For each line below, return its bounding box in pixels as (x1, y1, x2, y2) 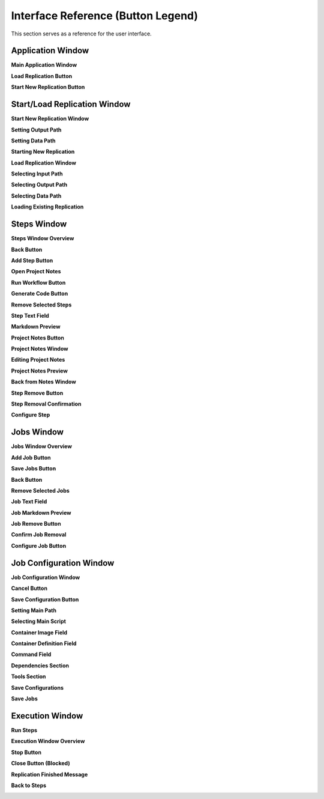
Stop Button (11, 749, 42, 756)
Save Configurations (11, 684, 64, 691)
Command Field (11, 651, 52, 658)
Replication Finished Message (11, 771, 88, 778)
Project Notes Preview (11, 367, 68, 374)
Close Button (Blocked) (11, 760, 70, 767)
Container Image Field (11, 628, 68, 636)
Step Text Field (11, 312, 49, 319)
